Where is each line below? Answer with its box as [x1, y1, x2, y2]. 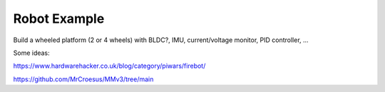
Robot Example [13, 11, 105, 26]
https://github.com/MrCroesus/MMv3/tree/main [13, 75, 154, 83]
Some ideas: [13, 48, 50, 57]
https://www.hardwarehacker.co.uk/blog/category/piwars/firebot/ [13, 61, 206, 71]
